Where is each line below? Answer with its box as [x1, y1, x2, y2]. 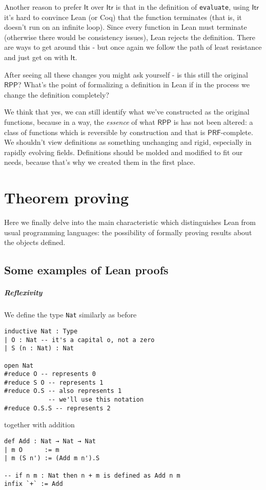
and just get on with [4, 52, 68, 63]
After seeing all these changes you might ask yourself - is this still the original [4, 69, 248, 80]
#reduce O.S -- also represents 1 [4, 387, 122, 395]
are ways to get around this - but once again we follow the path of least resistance [4, 42, 262, 52]
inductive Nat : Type [4, 327, 78, 335]
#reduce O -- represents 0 [4, 370, 96, 378]
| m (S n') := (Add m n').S [4, 455, 100, 462]
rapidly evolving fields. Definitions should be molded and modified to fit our [4, 146, 243, 157]
